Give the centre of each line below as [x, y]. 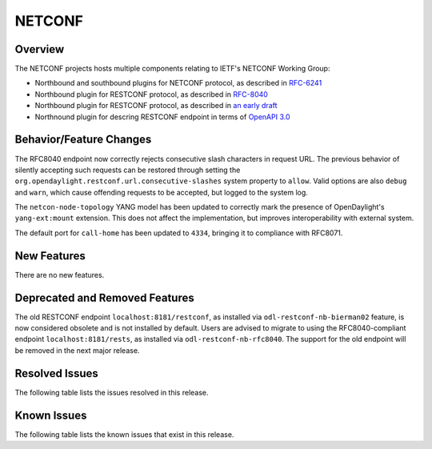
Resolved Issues [57, 373]
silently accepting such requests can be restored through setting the [128, 170]
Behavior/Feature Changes [83, 140]
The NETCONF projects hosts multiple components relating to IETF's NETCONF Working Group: [172, 69]
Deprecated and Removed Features [105, 297]
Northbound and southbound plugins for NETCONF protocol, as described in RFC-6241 [178, 83]
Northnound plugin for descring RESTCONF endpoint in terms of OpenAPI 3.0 [162, 117]
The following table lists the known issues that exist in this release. [124, 434]
